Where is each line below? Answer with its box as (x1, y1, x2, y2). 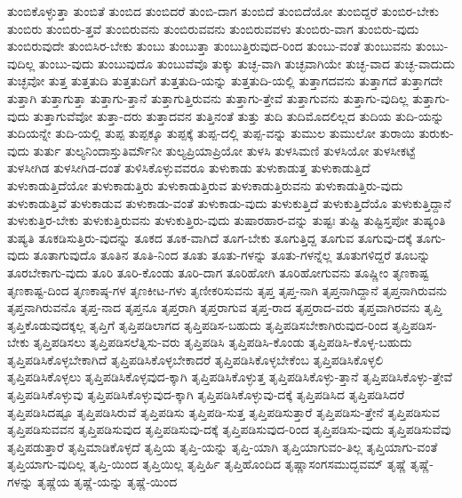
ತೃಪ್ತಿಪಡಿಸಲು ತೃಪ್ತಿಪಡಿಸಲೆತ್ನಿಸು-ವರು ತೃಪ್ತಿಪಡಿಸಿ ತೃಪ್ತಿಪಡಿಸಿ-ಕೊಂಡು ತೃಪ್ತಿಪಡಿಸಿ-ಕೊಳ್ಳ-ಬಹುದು (33, 333, 412, 351)
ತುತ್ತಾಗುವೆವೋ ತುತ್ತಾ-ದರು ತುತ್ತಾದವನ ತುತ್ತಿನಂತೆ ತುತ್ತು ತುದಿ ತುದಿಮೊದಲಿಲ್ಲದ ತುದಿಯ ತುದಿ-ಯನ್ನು (33, 106, 444, 124)
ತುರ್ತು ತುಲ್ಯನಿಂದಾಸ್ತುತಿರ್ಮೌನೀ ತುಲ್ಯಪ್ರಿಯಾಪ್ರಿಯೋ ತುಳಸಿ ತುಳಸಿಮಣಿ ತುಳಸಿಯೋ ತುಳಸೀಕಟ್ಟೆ (33, 141, 416, 159)
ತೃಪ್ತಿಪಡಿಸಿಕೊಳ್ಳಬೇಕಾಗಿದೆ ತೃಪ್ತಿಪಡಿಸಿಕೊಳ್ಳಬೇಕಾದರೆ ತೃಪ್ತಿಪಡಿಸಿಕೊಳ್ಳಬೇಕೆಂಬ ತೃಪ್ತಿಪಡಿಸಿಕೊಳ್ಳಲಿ (7, 349, 384, 368)
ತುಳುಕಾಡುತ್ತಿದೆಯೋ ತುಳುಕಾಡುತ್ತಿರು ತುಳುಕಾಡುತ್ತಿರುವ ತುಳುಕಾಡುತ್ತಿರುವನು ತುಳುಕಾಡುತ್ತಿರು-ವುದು (7, 175, 403, 194)
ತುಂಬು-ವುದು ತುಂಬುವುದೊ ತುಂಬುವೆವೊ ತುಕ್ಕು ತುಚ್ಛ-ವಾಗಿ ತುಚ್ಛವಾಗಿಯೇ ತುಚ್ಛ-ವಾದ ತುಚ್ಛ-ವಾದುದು (38, 53, 455, 72)
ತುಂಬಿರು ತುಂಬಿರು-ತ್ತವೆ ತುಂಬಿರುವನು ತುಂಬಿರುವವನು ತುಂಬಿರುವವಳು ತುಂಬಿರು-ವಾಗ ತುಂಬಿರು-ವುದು (7, 19, 419, 37)
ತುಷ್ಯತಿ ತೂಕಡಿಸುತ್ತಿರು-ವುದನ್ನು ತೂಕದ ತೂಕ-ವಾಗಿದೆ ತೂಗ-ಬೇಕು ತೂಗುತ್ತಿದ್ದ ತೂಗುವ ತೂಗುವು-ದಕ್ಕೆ (7, 228, 412, 246)
